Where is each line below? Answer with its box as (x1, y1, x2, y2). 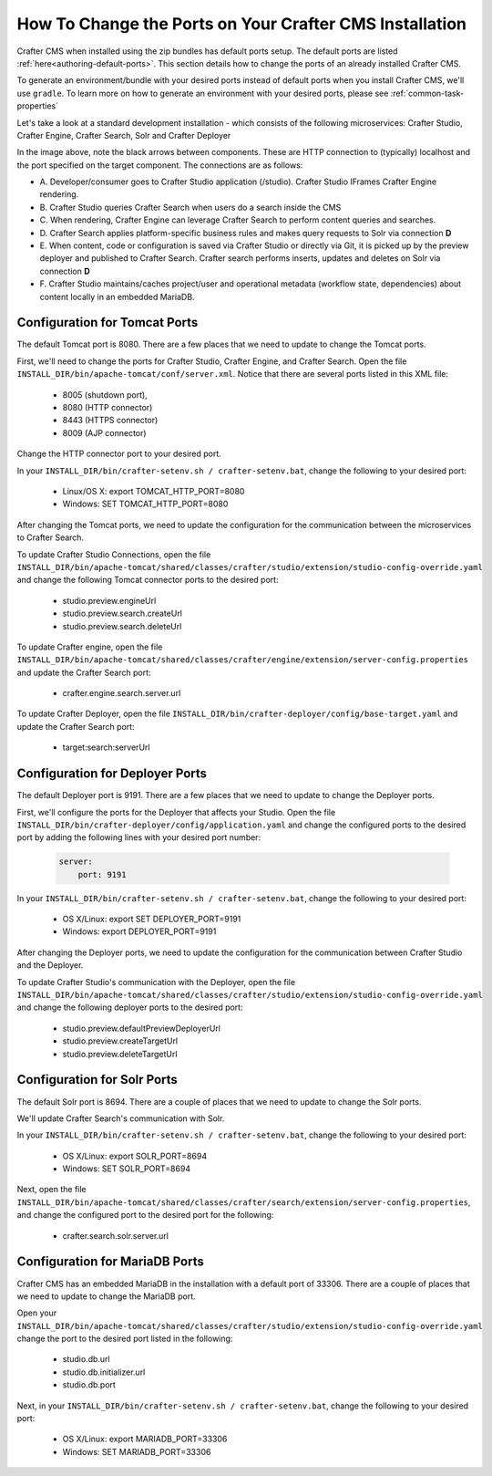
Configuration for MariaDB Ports (16, 1254, 205, 1270)
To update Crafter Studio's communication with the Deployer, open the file (16, 976, 296, 987)
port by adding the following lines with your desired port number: (16, 832, 261, 843)
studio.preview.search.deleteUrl (62, 620, 182, 631)
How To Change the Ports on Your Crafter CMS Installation (16, 14, 466, 34)
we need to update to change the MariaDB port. (16, 1291, 196, 1302)
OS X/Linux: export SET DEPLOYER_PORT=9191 (62, 913, 241, 925)
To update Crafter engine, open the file (16, 641, 163, 652)
